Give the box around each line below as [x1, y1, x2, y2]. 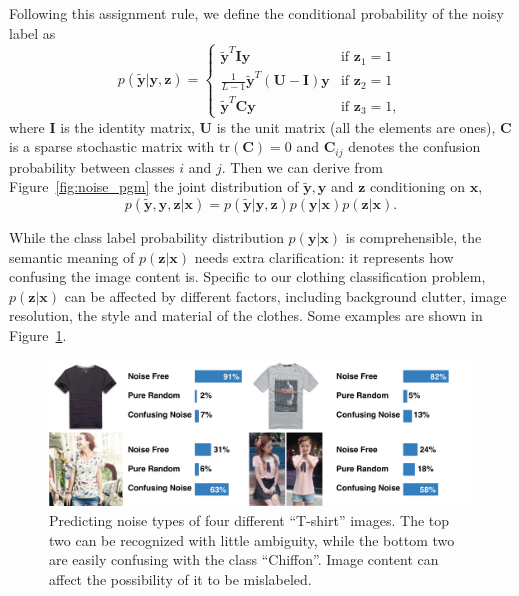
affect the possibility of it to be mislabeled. [49, 568, 312, 589]
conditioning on [370, 176, 466, 197]
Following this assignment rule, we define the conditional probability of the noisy [9, 3, 504, 23]
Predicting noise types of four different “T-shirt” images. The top [49, 510, 450, 531]
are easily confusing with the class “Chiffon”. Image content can [49, 549, 439, 570]
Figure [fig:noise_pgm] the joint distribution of [9, 176, 299, 197]
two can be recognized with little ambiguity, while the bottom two [49, 529, 455, 550]
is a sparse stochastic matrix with [9, 136, 215, 157]
